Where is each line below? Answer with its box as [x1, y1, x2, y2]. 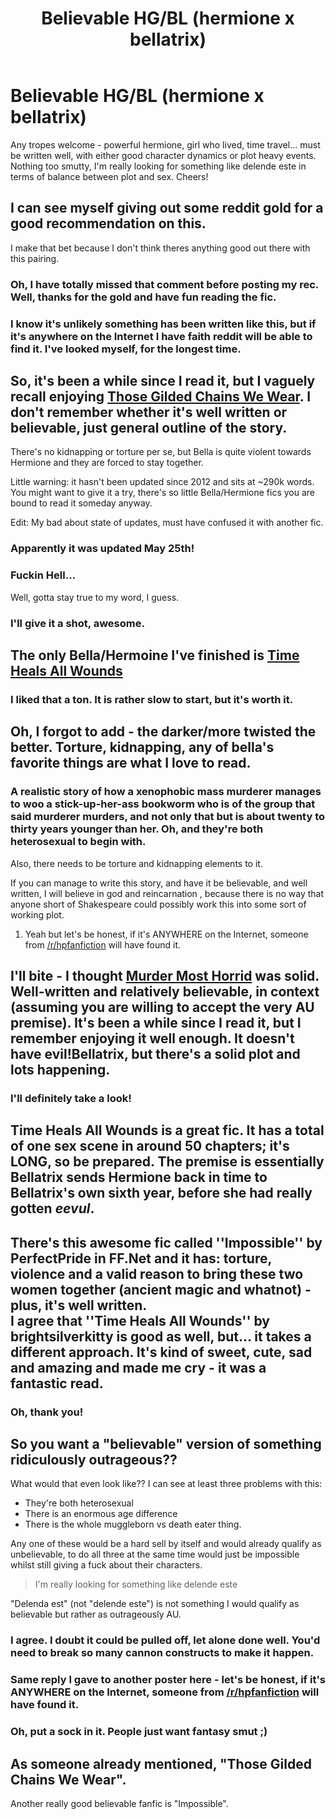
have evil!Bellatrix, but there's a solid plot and [10, 1045, 301, 1062]
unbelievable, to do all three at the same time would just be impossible [10, 1548, 300, 1561]
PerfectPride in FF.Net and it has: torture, [10, 1250, 272, 1267]
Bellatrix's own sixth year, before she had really [10, 1185, 313, 1202]
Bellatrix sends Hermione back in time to [10, 1169, 268, 1186]
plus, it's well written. [10, 1297, 148, 1314]
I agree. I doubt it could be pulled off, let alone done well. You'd [10, 1633, 321, 1647]
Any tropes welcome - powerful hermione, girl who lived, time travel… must [10, 138, 321, 151]
